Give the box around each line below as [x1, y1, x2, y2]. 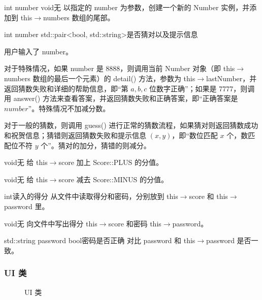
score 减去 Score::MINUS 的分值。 [58, 174, 168, 184]
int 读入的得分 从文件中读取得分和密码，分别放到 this [4, 191, 178, 202]
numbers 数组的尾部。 [43, 12, 115, 22]
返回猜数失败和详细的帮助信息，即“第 [4, 83, 128, 93]
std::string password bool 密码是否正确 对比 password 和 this [4, 235, 195, 246]
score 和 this [189, 191, 228, 202]
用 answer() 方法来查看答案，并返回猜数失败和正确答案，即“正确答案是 [4, 93, 238, 104]
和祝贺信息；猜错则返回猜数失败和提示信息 [4, 129, 146, 140]
